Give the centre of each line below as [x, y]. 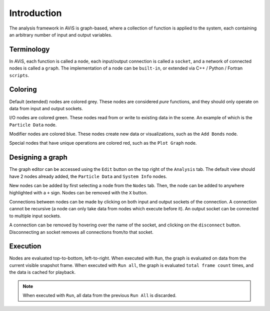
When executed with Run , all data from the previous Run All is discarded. [100, 295]
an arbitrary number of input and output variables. [61, 35]
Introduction [35, 13]
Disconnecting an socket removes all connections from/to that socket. [81, 232]
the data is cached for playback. [42, 272]
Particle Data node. [33, 125]
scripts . [19, 75]
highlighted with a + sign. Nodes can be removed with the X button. [78, 192]
